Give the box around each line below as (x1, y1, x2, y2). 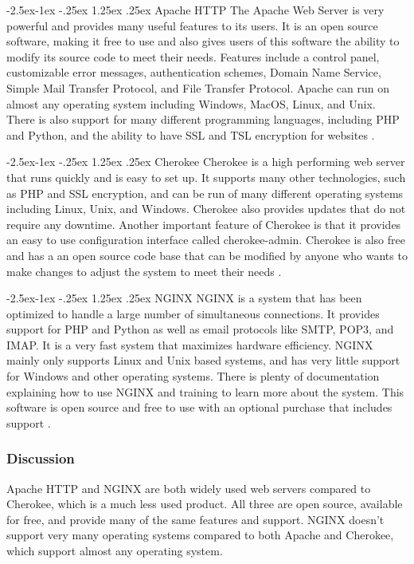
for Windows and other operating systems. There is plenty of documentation (6, 368, 380, 385)
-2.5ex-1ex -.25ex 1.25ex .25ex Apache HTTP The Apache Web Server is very (6, 2, 385, 18)
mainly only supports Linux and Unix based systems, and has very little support (6, 352, 400, 369)
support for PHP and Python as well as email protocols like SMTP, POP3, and (6, 321, 394, 337)
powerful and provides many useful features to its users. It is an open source (6, 17, 378, 34)
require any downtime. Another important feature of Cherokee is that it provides (6, 215, 401, 232)
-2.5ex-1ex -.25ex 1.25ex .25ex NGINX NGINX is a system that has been (6, 290, 362, 306)
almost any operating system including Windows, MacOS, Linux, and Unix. (6, 95, 376, 112)
